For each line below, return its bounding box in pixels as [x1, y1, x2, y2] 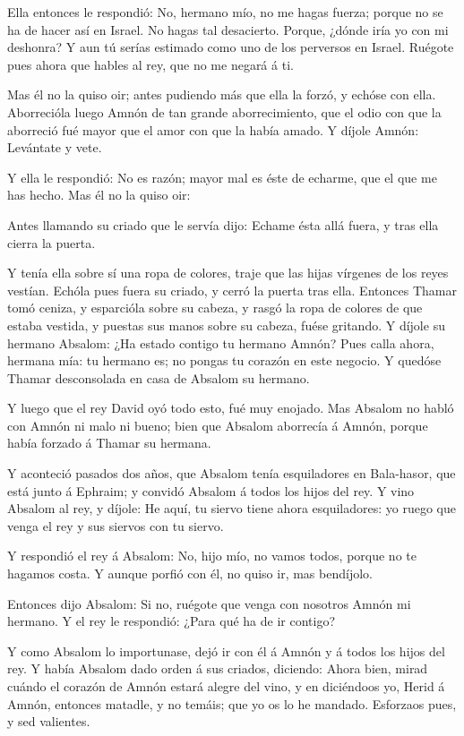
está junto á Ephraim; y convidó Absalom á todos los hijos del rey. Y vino [7, 481, 415, 500]
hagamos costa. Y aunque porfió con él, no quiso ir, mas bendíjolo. [7, 564, 373, 583]
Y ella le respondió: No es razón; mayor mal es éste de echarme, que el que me [7, 167, 437, 186]
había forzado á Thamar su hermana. [7, 433, 211, 452]
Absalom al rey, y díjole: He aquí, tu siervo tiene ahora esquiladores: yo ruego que [7, 499, 457, 518]
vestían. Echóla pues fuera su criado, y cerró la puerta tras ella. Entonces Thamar [7, 280, 457, 299]
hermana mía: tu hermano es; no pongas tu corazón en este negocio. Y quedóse [7, 351, 442, 370]
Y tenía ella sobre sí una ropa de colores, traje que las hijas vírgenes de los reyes [7, 263, 449, 282]
